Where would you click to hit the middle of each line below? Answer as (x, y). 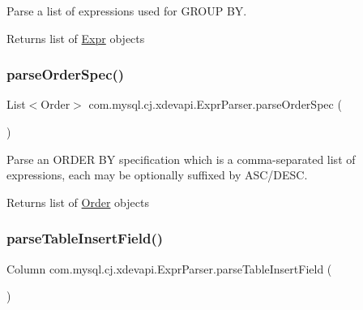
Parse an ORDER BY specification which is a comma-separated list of (181, 159)
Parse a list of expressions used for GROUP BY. (127, 11)
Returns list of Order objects (78, 202)
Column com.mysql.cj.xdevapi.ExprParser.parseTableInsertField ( (169, 268)
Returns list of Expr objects (76, 38)
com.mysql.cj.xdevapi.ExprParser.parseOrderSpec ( (215, 104)
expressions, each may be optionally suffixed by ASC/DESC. (157, 175)
